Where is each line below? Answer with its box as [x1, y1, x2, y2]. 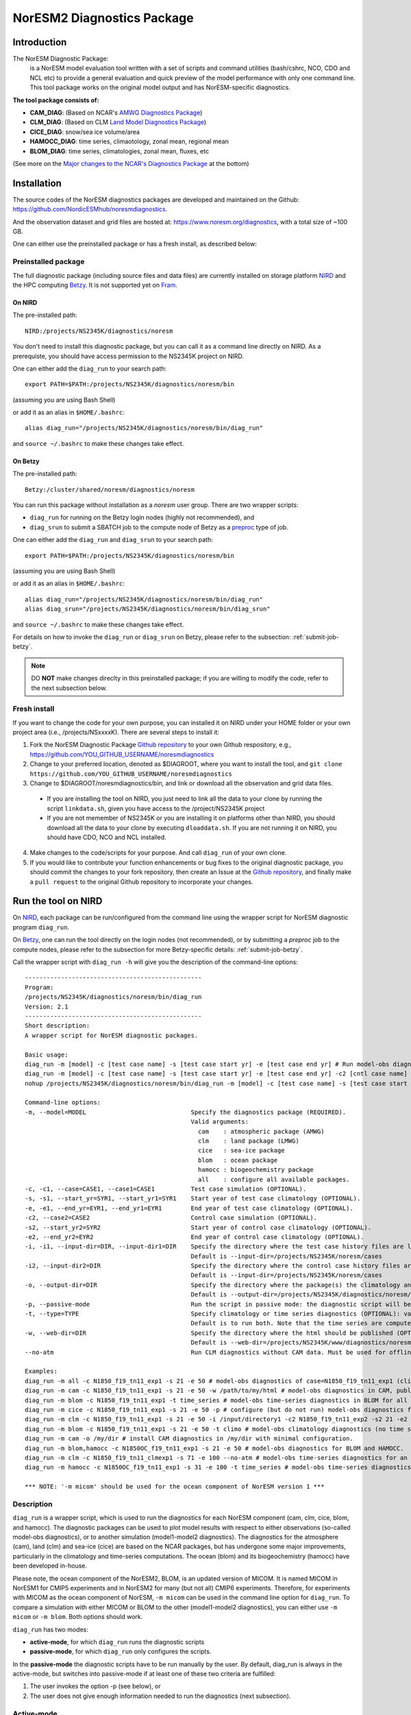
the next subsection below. [31, 683, 108, 692]
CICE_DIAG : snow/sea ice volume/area [29, 128, 140, 136]
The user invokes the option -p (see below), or [29, 1682, 161, 1690]
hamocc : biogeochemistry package [197, 1166, 314, 1174]
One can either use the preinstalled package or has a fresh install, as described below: [12, 240, 257, 248]
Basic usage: [25, 1050, 68, 1058]
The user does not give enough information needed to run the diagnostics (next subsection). [29, 1692, 291, 1700]
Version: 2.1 [25, 1002, 68, 1010]
